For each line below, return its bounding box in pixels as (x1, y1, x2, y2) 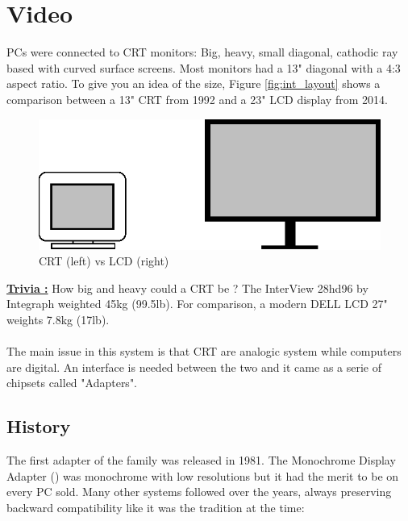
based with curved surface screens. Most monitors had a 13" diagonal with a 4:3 (6, 59, 401, 76)
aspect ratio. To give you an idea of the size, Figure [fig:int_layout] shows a (6, 75, 381, 92)
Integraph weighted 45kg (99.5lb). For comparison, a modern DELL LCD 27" (6, 295, 388, 312)
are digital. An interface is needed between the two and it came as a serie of (6, 358, 381, 375)
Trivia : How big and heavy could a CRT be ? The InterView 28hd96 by (6, 279, 368, 296)
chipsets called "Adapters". (6, 374, 138, 391)
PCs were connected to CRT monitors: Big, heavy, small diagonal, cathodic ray (6, 44, 398, 60)
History (6, 414, 71, 439)
